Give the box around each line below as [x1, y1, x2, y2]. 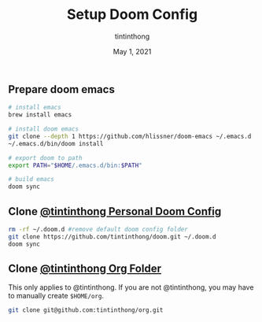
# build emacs [8, 176, 55, 183]
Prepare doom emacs [8, 83, 116, 96]
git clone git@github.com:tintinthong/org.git [8, 306, 164, 314]
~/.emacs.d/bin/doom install [8, 139, 104, 147]
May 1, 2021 [113, 46, 152, 56]
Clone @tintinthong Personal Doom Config [8, 205, 222, 218]
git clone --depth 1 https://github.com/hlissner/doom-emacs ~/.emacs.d [8, 132, 252, 140]
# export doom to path [8, 154, 83, 162]
